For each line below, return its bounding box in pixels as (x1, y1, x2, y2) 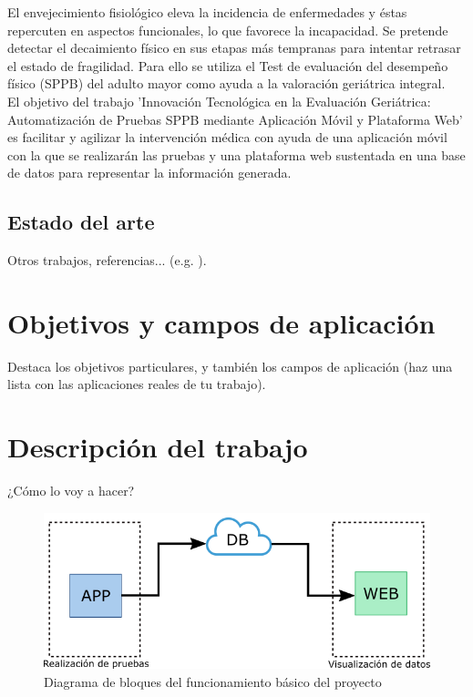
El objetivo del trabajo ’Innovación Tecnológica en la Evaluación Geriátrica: (7, 91, 431, 110)
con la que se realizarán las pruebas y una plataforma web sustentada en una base (7, 145, 466, 164)
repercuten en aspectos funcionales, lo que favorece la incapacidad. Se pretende (7, 20, 448, 39)
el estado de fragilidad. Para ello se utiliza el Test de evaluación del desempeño (7, 56, 448, 75)
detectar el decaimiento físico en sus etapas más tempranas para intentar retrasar (7, 38, 461, 57)
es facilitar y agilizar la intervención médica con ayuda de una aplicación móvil (7, 128, 447, 147)
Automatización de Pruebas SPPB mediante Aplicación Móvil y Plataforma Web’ (7, 109, 463, 128)
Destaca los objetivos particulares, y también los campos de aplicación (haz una (7, 356, 453, 375)
